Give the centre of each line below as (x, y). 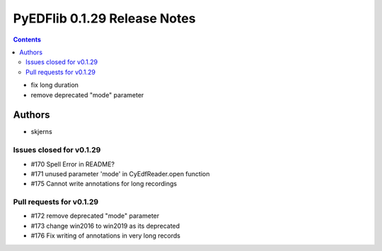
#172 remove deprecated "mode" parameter (95, 216)
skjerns (41, 132)
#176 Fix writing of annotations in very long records (105, 235)
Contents (27, 39)
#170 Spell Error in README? (73, 164)
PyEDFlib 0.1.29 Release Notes (104, 18)
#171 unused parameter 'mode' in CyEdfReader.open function (120, 173)
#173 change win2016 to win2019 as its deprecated (105, 226)
